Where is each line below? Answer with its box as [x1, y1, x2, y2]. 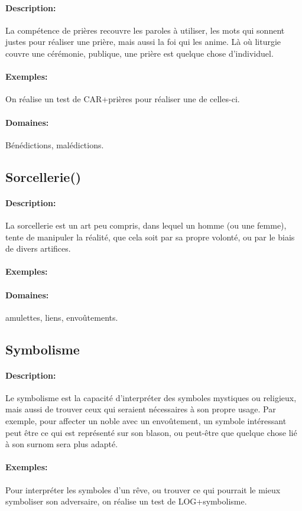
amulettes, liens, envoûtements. [5, 311, 118, 323]
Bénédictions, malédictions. [5, 138, 104, 151]
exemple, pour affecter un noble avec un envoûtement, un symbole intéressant [5, 415, 287, 427]
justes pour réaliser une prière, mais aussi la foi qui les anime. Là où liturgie [5, 35, 281, 48]
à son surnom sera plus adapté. [5, 438, 118, 450]
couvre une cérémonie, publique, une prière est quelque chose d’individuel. [5, 47, 274, 59]
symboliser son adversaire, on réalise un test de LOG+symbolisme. [5, 495, 247, 507]
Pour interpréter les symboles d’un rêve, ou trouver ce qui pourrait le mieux [5, 483, 281, 496]
